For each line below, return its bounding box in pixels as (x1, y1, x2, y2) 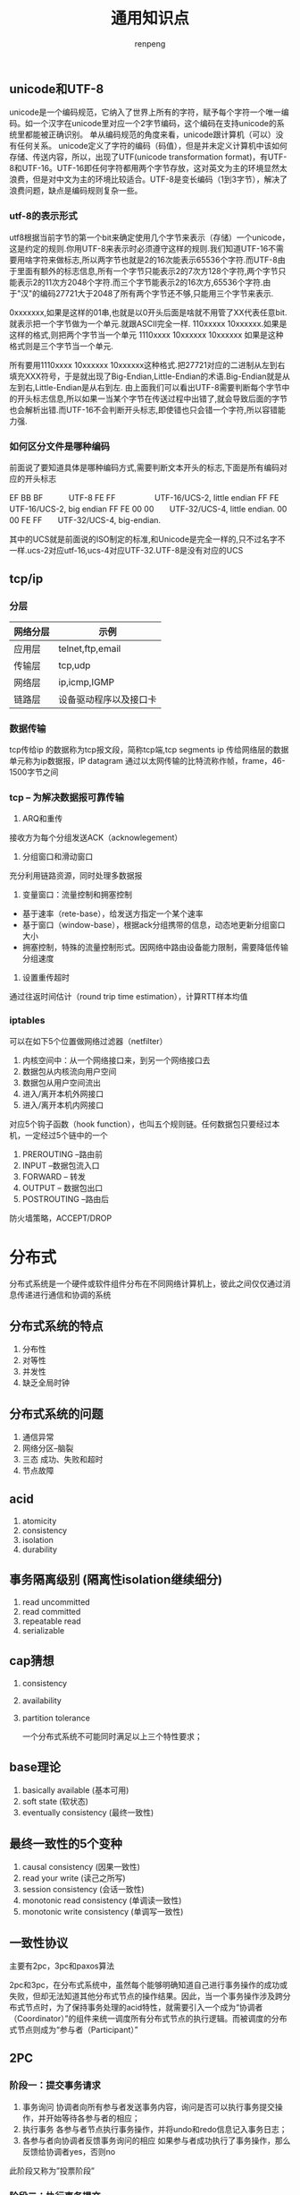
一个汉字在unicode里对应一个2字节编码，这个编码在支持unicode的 (32, 118, 277, 129)
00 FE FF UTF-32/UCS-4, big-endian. (9, 514, 162, 525)
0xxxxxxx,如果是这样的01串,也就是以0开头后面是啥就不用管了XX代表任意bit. (9, 306, 287, 318)
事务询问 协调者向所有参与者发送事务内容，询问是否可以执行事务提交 (21, 2101, 275, 2112)
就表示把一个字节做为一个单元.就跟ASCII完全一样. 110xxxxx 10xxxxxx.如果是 (9, 318, 287, 329)
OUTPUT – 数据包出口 (21, 1182, 104, 1193)
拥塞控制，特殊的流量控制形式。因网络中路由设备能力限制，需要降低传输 (21, 942, 288, 953)
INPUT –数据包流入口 (21, 1160, 100, 1170)
